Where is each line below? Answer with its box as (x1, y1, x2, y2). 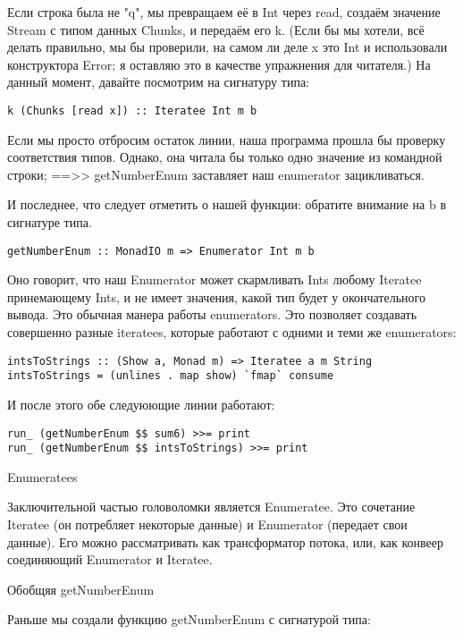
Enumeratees (7, 467, 78, 486)
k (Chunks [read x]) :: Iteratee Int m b (7, 104, 257, 117)
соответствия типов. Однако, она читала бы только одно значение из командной (7, 148, 442, 166)
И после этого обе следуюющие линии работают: (7, 394, 275, 413)
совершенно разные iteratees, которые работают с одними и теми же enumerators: (7, 323, 457, 342)
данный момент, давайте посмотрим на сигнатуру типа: (7, 72, 309, 91)
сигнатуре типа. (7, 213, 92, 231)
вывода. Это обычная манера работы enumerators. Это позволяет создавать (7, 305, 417, 324)
